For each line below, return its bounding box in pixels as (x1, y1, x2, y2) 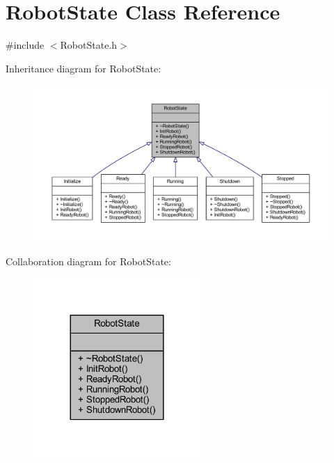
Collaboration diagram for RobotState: (6, 253, 171, 268)
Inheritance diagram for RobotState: (6, 61, 161, 75)
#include (6, 38, 45, 52)
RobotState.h (60, 38, 118, 52)
